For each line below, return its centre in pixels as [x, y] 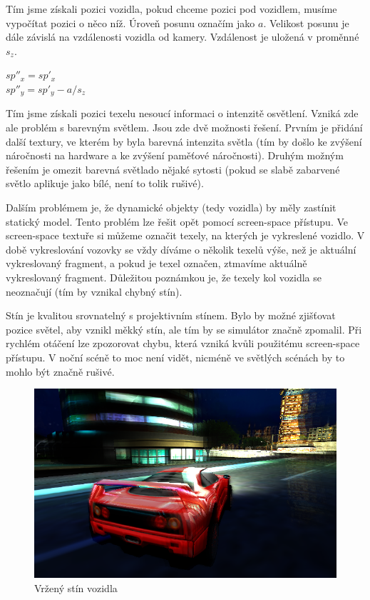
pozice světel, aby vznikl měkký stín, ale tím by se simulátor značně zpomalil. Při [184, 329]
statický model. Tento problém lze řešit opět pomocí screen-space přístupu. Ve [177, 221]
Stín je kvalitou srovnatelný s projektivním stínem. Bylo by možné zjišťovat [171, 315]
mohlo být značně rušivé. [60, 371]
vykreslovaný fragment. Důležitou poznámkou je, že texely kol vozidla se [164, 277]
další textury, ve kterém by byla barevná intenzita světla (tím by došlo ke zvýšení [184, 141]
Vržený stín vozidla [76, 587]
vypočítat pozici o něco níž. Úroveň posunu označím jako [130, 22]
